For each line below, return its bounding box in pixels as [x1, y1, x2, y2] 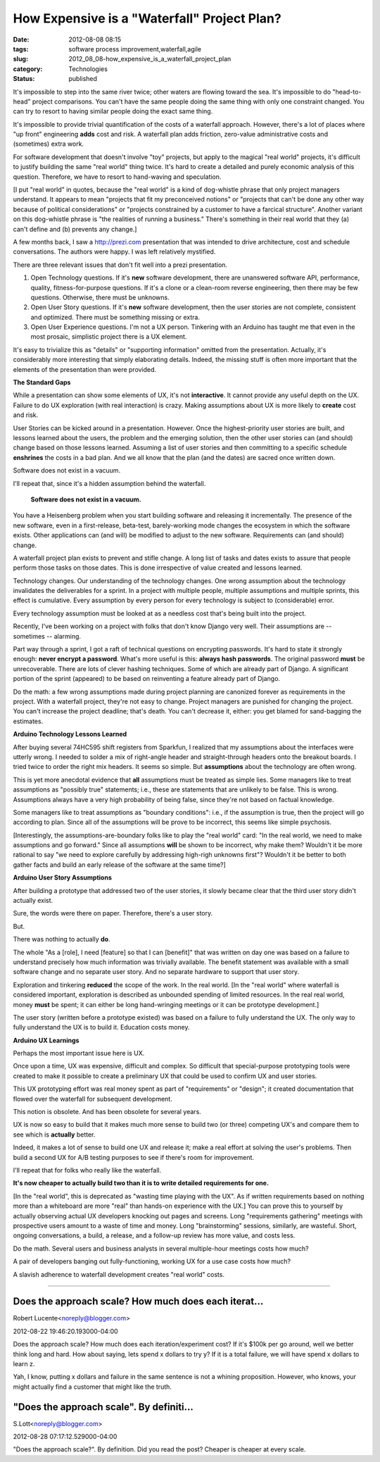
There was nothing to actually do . [13, 935, 110, 944]
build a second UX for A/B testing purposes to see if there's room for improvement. [13, 1153, 255, 1161]
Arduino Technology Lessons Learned [13, 730, 127, 739]
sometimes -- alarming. [13, 632, 81, 640]
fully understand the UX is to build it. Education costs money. [13, 1023, 190, 1032]
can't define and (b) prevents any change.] [13, 225, 137, 233]
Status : [13, 75, 35, 83]
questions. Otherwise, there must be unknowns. [30, 293, 170, 301]
